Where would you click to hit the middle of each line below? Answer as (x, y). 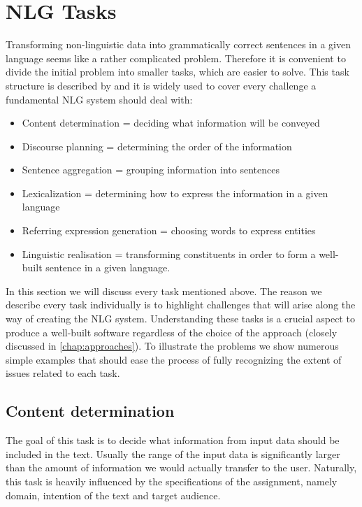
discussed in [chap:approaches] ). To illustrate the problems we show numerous (172, 346)
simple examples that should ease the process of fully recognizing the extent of (174, 359)
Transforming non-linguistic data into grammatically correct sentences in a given (179, 44)
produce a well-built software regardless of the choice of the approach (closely (172, 332)
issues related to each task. (63, 373)
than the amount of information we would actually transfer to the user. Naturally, (181, 467)
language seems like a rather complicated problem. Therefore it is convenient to (176, 58)
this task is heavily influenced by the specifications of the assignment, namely (172, 481)
